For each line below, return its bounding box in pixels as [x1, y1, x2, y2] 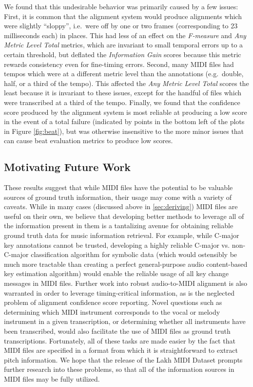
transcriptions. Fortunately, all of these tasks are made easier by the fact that [4, 335, 235, 345]
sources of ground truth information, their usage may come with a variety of [4, 192, 232, 202]
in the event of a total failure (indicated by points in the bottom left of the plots [4, 116, 245, 127]
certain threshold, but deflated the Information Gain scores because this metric [4, 49, 241, 59]
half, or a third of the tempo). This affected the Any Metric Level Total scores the [4, 78, 249, 88]
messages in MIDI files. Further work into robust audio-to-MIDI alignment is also [4, 278, 248, 288]
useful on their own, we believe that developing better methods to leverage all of [4, 211, 244, 221]
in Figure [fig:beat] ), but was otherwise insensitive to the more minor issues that [4, 126, 244, 136]
